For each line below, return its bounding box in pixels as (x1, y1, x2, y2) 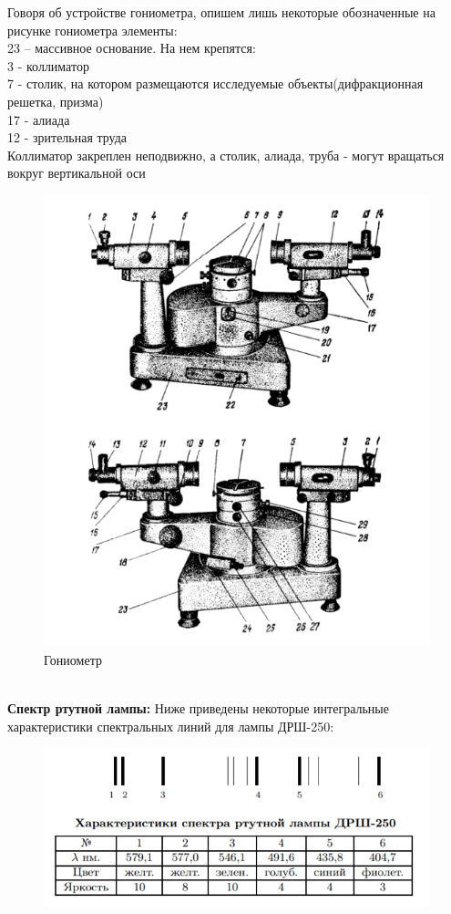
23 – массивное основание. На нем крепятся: (7, 38, 256, 57)
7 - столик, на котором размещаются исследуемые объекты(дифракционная (7, 74, 424, 93)
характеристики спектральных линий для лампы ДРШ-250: (7, 716, 334, 735)
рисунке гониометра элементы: (7, 20, 178, 39)
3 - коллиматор (7, 56, 89, 75)
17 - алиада (7, 109, 70, 129)
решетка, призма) (7, 91, 104, 110)
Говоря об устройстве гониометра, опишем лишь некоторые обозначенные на (7, 3, 436, 21)
